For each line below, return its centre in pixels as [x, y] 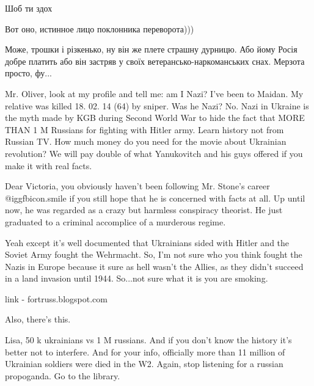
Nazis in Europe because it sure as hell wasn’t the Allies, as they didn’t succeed [154, 266]
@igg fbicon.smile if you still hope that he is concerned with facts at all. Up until [155, 198]
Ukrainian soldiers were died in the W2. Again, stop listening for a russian [144, 364]
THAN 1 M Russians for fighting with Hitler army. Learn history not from [144, 129]
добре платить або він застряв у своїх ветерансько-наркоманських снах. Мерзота [155, 61]
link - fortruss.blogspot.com [56, 298]
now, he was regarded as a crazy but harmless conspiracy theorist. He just [144, 210]
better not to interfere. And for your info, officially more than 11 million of [145, 351]
